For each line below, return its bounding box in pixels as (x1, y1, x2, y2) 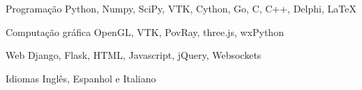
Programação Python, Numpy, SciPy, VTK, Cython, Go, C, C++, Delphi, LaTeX (6, 1, 356, 15)
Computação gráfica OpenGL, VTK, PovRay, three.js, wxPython (6, 24, 284, 39)
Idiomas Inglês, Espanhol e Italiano (6, 71, 156, 85)
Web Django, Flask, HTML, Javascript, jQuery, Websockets (6, 48, 262, 62)
